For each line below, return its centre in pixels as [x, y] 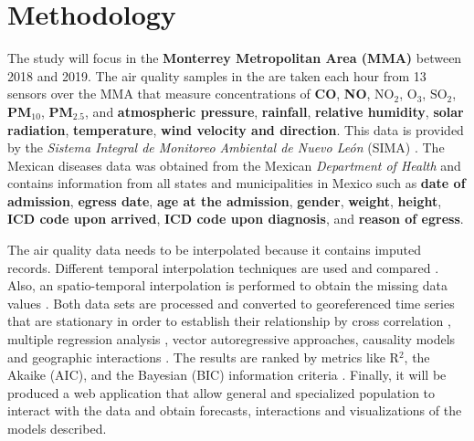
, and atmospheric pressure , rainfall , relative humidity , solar [274, 111]
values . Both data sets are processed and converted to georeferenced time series [231, 303]
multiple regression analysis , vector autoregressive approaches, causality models [232, 339]
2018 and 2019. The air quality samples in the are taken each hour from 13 [217, 75]
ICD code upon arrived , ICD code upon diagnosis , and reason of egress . [236, 219]
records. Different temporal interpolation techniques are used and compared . [223, 267]
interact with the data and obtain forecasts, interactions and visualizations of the [235, 410]
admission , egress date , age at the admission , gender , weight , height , [225, 200]
